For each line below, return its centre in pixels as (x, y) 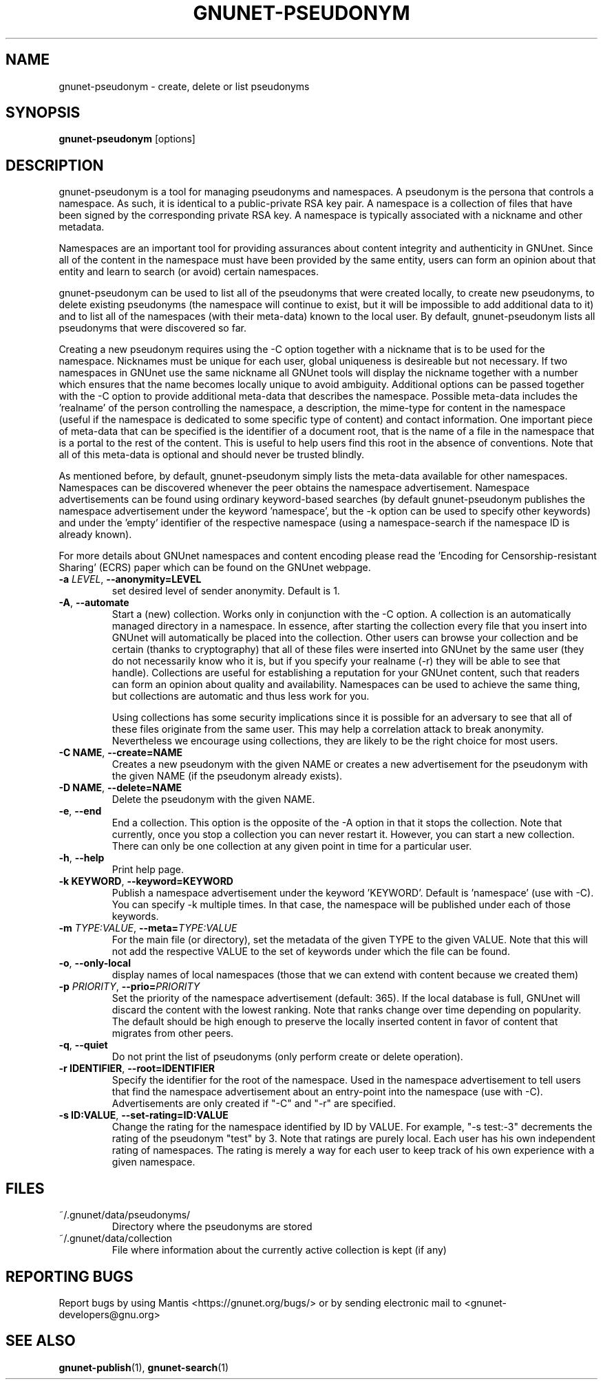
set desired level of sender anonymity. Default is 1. (226, 591)
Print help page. (148, 870)
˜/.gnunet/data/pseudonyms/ (125, 1215)
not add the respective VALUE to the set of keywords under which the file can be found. (311, 952)
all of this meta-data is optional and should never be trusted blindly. (212, 455)
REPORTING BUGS (70, 1276)
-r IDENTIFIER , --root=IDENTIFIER (137, 1069)
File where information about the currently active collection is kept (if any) (279, 1250)
